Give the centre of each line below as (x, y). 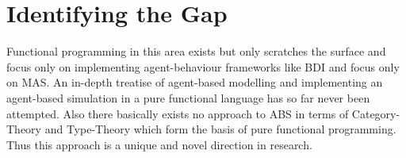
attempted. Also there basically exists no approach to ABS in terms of (178, 113)
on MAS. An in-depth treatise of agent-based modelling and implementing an (195, 82)
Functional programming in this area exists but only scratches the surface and (196, 51)
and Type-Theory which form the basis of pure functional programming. (220, 129)
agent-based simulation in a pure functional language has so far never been (188, 97)
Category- (376, 113)
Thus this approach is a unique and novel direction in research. (159, 144)
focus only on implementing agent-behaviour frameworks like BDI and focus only (203, 66)
